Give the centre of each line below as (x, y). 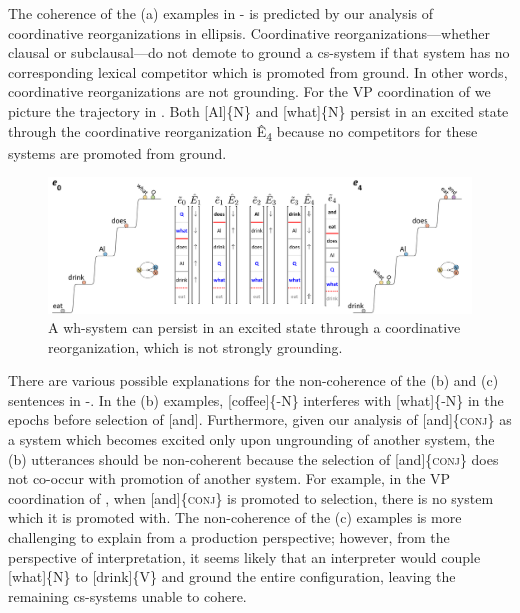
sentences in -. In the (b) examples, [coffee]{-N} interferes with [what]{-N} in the (256, 399)
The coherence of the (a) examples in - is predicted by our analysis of (221, 13)
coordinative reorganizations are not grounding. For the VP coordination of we (249, 91)
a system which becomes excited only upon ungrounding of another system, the (251, 439)
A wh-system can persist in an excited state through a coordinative (254, 327)
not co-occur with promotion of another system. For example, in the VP (229, 478)
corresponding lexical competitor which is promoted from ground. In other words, (258, 71)
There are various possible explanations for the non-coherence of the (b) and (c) (253, 380)
